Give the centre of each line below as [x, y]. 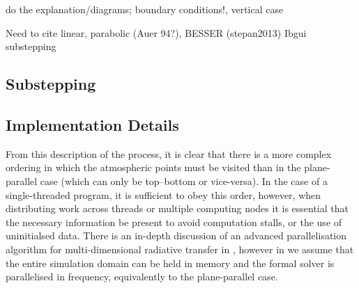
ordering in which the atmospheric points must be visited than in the [153, 167]
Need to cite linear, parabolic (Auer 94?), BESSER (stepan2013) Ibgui [156, 32]
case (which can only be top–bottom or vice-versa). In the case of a [184, 181]
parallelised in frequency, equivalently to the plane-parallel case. [142, 277]
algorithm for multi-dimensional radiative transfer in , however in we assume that [180, 249]
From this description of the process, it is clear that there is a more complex [169, 153]
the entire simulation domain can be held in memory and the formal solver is [170, 263]
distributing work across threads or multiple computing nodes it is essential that [177, 208]
